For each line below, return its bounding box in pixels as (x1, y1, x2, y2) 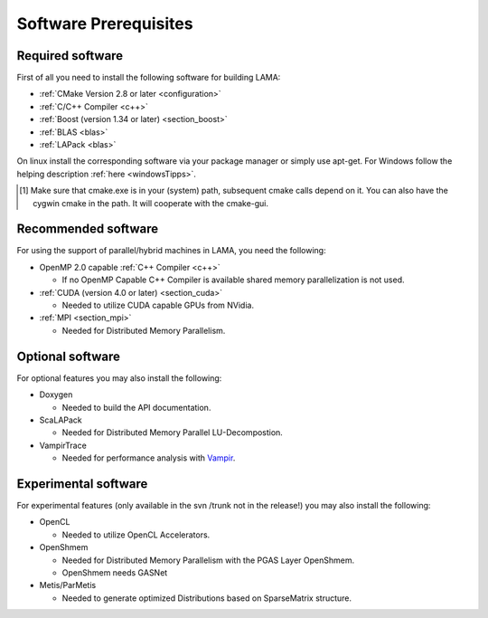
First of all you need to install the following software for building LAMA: (16, 72, 281, 83)
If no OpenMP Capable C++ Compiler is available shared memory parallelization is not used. (61, 274, 406, 285)
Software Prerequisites (16, 14, 193, 33)
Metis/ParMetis (39, 580, 97, 591)
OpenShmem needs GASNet (61, 566, 168, 578)
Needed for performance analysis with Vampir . (61, 452, 236, 463)
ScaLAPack (39, 414, 83, 425)
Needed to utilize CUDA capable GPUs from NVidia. (61, 299, 255, 311)
